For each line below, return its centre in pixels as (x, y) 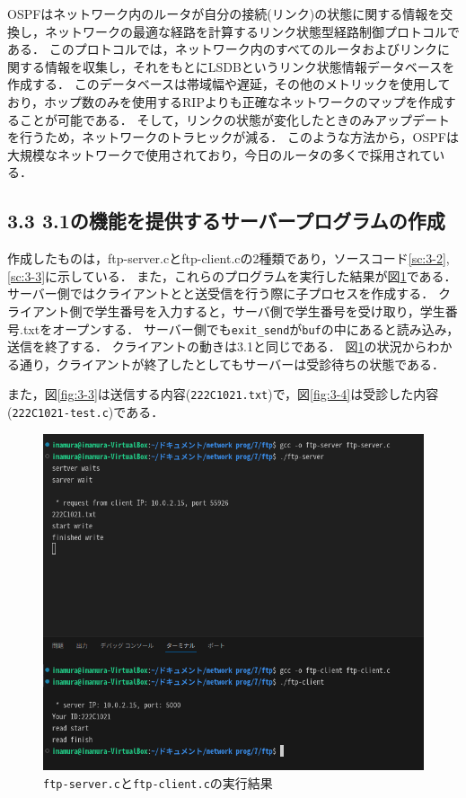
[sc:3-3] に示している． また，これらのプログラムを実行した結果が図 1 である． (232, 275)
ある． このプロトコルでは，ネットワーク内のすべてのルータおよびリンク (223, 49)
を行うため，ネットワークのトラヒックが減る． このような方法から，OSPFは (233, 137)
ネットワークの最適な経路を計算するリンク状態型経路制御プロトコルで (252, 31)
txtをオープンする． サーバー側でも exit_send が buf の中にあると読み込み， (241, 328)
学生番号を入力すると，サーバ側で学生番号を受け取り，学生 (270, 310)
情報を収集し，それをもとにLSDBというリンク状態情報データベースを (250, 66)
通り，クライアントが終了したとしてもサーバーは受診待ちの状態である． (232, 364)
